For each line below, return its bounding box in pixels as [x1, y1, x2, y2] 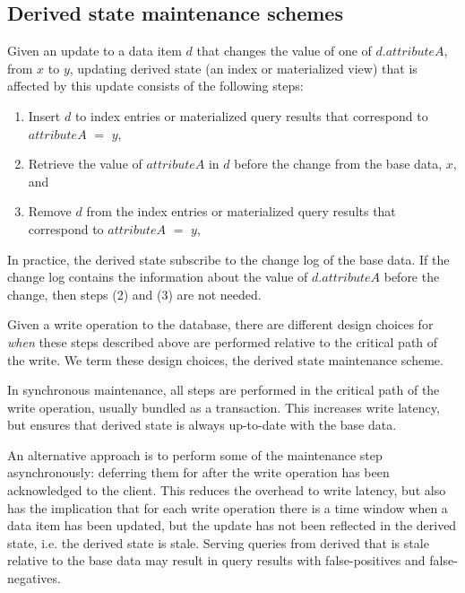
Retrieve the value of [28, 154, 142, 173]
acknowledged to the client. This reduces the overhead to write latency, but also [7, 481, 446, 500]
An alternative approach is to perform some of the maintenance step [7, 445, 383, 464]
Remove [28, 202, 72, 221]
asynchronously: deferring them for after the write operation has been [7, 463, 390, 482]
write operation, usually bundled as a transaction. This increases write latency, [7, 397, 440, 416]
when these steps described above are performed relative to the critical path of [7, 332, 438, 351]
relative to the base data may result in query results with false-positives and [7, 551, 426, 570]
